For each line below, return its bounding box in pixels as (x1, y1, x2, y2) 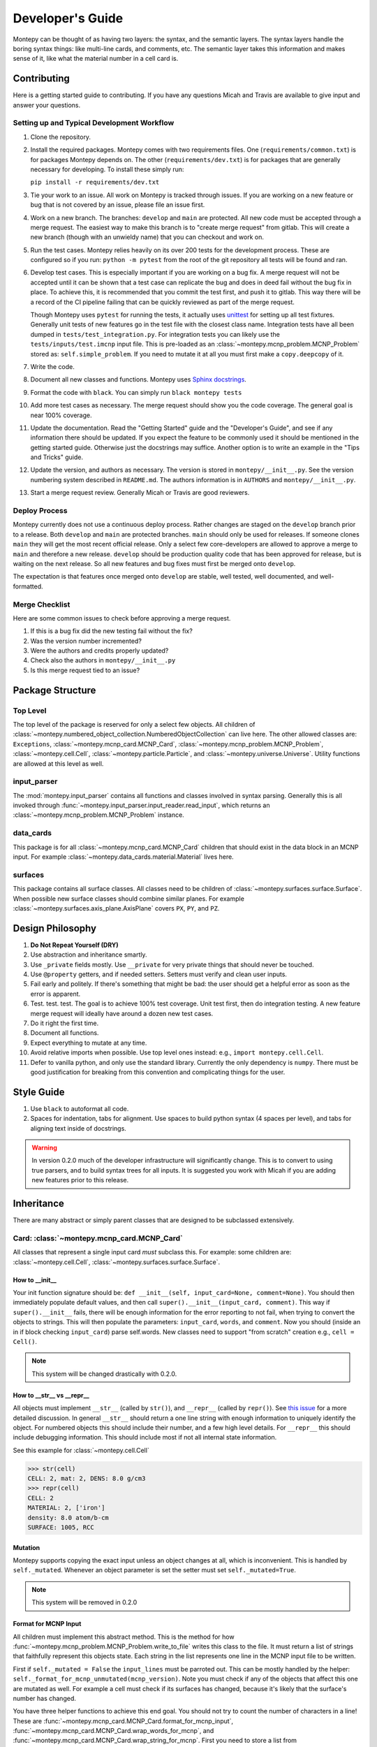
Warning (31, 1143, 57, 1152)
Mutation (13, 1543, 40, 1551)
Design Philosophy (13, 922, 97, 934)
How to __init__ (13, 1275, 57, 1284)
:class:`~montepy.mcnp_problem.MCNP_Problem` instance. (13, 811, 184, 819)
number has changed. (13, 1694, 76, 1702)
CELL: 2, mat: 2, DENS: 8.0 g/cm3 (27, 1474, 146, 1483)
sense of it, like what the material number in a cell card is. (13, 55, 179, 63)
